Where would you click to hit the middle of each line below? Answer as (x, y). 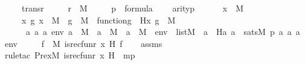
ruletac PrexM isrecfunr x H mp (70, 55)
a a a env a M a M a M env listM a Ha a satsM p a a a (163, 32)
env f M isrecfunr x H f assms (84, 43)
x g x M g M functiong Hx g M (98, 20)
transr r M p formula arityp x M (133, 8)
